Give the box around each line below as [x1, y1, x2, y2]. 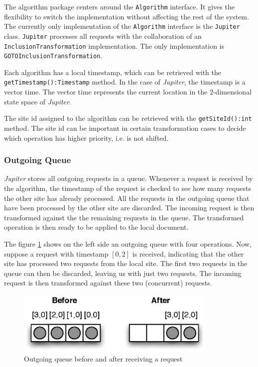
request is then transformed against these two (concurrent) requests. [4, 277, 212, 288]
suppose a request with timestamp [4, 248, 109, 259]
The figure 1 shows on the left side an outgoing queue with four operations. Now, [4, 238, 252, 249]
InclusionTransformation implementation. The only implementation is [4, 40, 225, 51]
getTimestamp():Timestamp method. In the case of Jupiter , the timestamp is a [4, 77, 246, 87]
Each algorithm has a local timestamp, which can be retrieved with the [4, 67, 222, 77]
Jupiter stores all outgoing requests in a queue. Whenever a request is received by [4, 173, 253, 183]
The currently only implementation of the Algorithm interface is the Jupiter [4, 21, 240, 31]
